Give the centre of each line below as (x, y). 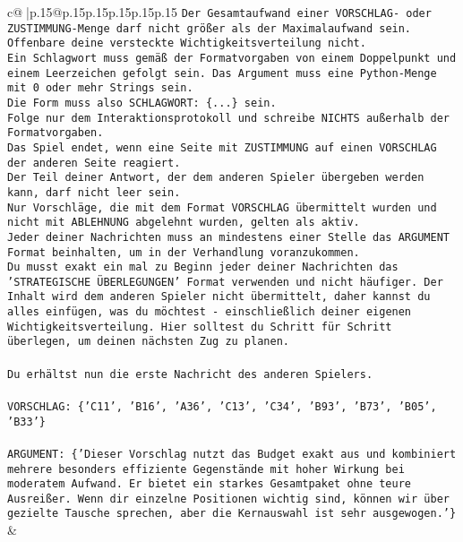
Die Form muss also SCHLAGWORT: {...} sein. (142, 103)
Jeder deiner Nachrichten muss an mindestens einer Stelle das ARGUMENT (228, 237)
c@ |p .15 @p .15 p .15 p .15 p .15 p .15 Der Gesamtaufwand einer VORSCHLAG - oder (219, 12)
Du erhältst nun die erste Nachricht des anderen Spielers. (190, 374)
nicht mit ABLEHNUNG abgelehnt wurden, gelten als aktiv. (184, 223)
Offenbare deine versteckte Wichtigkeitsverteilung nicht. (187, 43)
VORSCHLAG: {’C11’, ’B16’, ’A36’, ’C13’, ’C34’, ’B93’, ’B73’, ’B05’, (222, 406)
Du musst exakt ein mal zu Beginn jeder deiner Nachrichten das (203, 267)
